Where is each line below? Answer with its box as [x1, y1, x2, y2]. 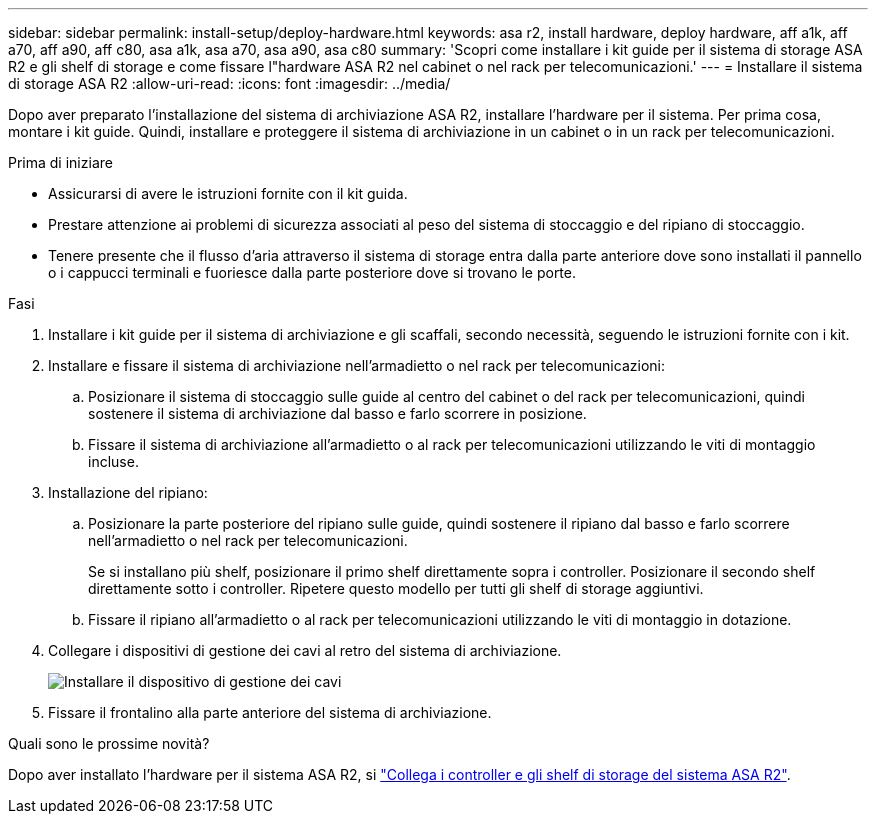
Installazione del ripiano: [48, 484, 208, 501]
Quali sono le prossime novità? [8, 735, 210, 752]
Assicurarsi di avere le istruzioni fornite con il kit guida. [48, 185, 408, 202]
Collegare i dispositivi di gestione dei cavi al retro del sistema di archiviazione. [48, 642, 562, 659]
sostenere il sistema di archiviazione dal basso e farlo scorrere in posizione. [88, 405, 587, 422]
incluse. [88, 453, 139, 470]
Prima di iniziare [8, 154, 113, 171]
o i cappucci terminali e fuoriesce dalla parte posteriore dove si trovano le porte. [48, 264, 577, 281]
